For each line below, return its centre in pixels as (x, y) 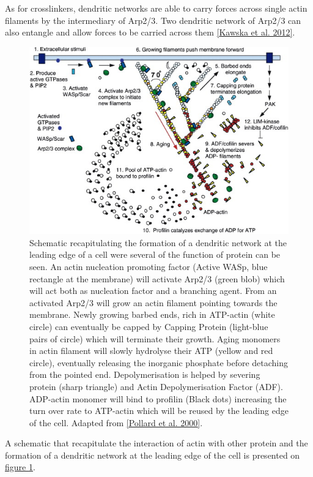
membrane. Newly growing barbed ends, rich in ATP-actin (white (152, 314)
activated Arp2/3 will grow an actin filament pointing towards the (153, 302)
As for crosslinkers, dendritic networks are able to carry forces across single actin (156, 8)
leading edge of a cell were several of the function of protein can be (155, 254)
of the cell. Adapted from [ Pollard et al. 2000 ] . (116, 422)
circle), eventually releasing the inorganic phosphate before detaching (159, 362)
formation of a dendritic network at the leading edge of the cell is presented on (153, 455)
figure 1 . (20, 467)
